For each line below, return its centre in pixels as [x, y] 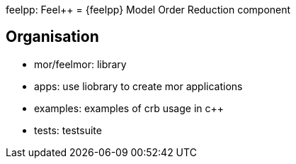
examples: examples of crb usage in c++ [129, 108]
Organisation [52, 37]
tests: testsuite [68, 130]
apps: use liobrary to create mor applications [138, 86]
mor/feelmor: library [80, 64]
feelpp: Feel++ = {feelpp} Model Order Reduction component [148, 10]
